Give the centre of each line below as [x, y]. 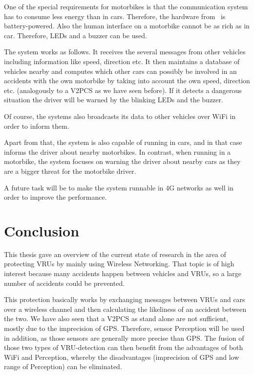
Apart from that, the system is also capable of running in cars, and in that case [123, 142]
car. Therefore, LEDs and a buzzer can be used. [75, 35]
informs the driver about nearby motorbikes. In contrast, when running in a [117, 152]
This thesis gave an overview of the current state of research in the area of [115, 254]
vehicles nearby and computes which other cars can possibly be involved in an [120, 71]
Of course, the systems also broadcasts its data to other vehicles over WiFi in [120, 116]
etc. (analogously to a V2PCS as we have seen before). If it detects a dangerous [123, 90]
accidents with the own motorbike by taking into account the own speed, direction [127, 81]
